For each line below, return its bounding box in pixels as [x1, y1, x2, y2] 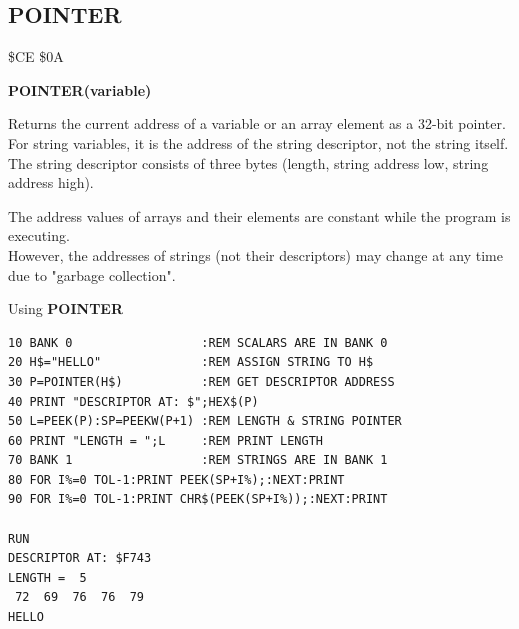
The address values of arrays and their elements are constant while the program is [8, 205, 511, 226]
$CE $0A [8, 46, 64, 67]
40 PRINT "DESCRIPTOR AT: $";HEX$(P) [8, 394, 259, 409]
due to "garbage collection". [8, 264, 176, 285]
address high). [8, 172, 94, 193]
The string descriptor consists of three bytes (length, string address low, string [8, 152, 489, 173]
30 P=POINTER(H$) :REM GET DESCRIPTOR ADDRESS [8, 374, 395, 389]
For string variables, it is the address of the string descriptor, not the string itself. [8, 132, 509, 153]
